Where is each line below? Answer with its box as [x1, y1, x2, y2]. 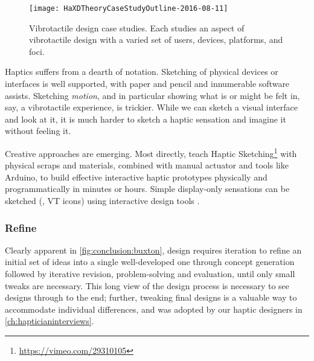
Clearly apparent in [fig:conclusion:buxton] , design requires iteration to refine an [5, 243, 302, 256]
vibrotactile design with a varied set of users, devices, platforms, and [29, 33, 283, 46]
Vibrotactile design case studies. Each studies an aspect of [29, 21, 245, 34]
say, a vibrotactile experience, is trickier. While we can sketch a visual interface [5, 101, 298, 113]
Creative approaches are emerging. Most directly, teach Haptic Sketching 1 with [5, 145, 297, 159]
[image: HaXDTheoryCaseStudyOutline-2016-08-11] [29, 4, 228, 13]
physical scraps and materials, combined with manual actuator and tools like [5, 159, 289, 171]
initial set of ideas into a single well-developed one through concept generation [5, 255, 295, 268]
